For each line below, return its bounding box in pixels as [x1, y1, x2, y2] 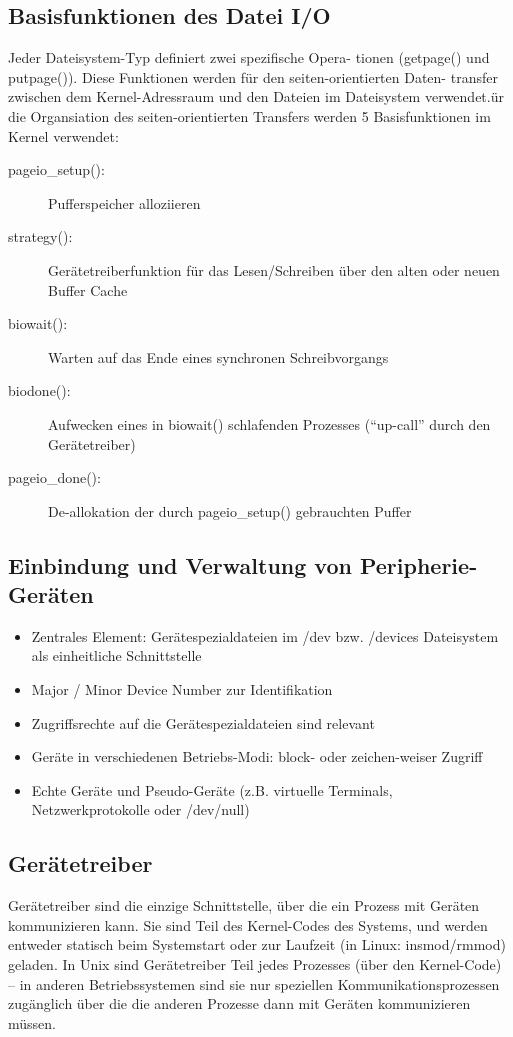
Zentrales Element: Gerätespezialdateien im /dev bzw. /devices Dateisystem [31, 625, 499, 646]
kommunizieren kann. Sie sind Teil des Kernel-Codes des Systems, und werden [8, 914, 488, 935]
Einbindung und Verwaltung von [8, 549, 352, 580]
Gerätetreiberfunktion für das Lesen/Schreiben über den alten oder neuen [48, 259, 500, 280]
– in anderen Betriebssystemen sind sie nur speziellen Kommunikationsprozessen [8, 973, 500, 994]
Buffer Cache [48, 279, 128, 300]
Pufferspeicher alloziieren [48, 192, 201, 213]
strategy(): [8, 226, 73, 247]
